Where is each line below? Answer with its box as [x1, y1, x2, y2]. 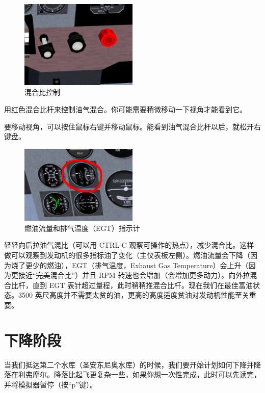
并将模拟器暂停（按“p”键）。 [4, 379, 97, 389]
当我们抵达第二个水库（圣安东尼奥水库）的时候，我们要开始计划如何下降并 [4, 359, 254, 370]
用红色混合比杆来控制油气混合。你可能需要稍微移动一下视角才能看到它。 [4, 103, 247, 114]
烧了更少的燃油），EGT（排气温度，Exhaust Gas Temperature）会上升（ [11, 259, 249, 270]
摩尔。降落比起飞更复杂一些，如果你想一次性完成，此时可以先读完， [32, 369, 261, 380]
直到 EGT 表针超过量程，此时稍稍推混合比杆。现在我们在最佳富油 [32, 279, 253, 290]
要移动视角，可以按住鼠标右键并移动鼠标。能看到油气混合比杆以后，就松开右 [4, 121, 261, 132]
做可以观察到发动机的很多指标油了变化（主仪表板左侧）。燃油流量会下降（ [4, 250, 250, 260]
